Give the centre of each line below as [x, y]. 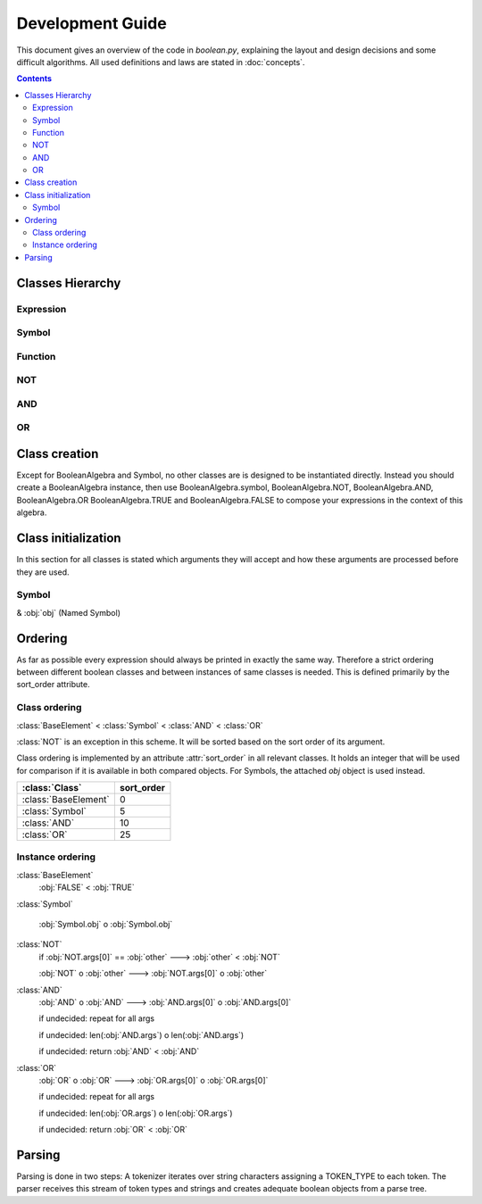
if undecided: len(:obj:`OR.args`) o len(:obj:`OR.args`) [136, 1113]
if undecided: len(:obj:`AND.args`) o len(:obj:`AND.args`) [141, 1034]
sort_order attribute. [53, 685]
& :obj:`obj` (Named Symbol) [68, 612]
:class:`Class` [52, 788]
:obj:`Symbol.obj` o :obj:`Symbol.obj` [106, 925]
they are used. [43, 572]
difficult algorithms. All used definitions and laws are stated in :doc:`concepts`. [161, 62]
